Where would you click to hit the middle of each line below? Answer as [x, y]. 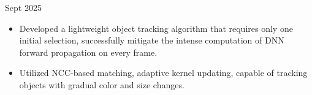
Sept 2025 [23, 7]
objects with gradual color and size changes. [102, 84]
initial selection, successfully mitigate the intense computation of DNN [152, 40]
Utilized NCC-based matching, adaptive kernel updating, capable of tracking [163, 73]
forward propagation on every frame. [88, 52]
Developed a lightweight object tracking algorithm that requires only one [156, 28]
